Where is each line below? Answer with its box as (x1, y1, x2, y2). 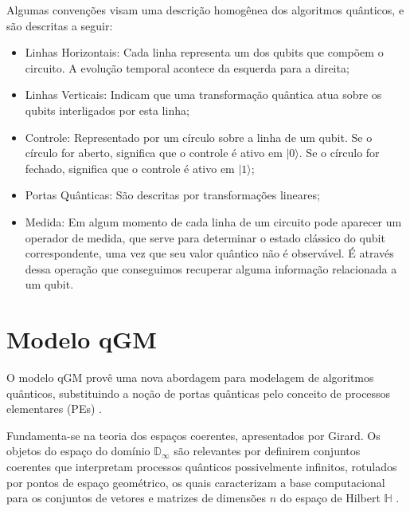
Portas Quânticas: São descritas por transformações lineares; (25, 187, 320, 203)
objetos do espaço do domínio (6, 442, 150, 459)
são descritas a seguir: (6, 17, 113, 33)
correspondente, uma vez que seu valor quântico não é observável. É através (25, 245, 394, 261)
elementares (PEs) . (6, 400, 102, 417)
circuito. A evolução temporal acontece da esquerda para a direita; (25, 59, 349, 76)
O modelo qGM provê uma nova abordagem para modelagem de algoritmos (6, 369, 374, 386)
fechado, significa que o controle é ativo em (25, 159, 235, 176)
